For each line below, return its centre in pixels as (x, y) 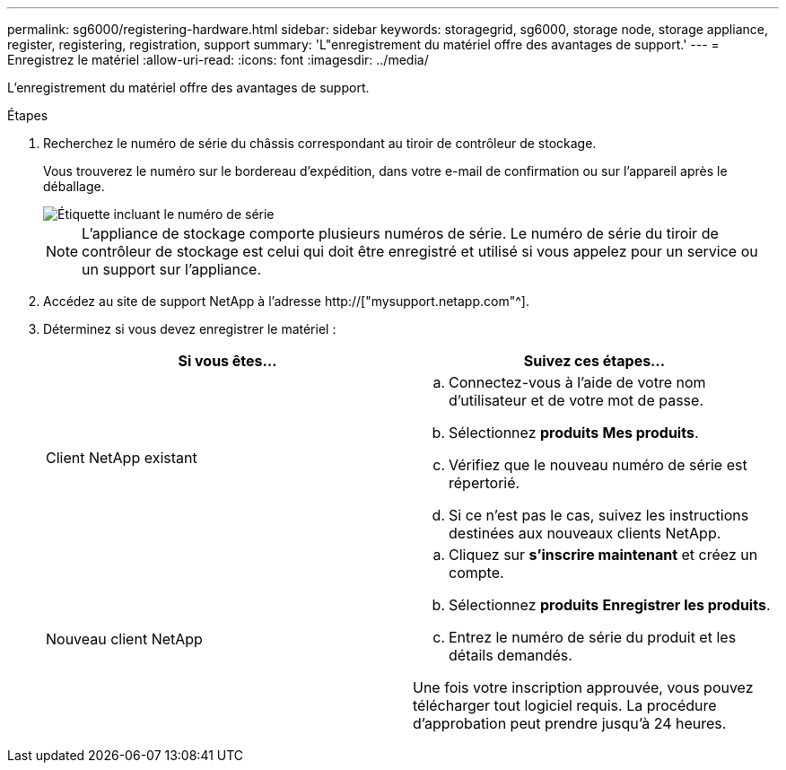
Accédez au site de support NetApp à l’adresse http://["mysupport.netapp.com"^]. (286, 301)
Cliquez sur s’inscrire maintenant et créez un (603, 555)
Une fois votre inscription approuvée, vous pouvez (583, 687)
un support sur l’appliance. (171, 269)
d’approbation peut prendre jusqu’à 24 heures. (570, 723)
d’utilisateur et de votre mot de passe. (576, 400)
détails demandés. (511, 655)
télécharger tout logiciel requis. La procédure (565, 705)
